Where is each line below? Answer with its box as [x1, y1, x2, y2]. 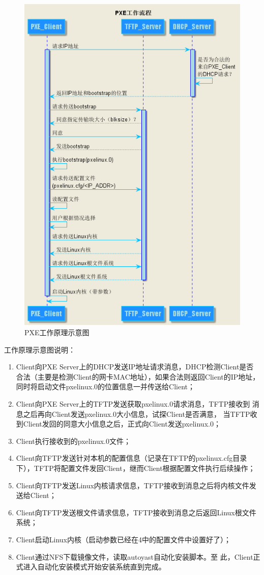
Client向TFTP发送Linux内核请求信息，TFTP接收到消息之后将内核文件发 [16, 480, 256, 490]
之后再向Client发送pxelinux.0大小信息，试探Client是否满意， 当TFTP [23, 408, 250, 419]
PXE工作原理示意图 [24, 327, 90, 338]
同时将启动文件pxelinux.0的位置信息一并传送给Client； [16, 381, 195, 392]
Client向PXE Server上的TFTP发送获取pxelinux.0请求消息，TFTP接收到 [16, 398, 250, 409]
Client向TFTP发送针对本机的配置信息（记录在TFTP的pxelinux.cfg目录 [16, 453, 247, 463]
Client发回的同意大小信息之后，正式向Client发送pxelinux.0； [23, 418, 221, 429]
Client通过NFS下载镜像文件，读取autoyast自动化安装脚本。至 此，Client [16, 551, 253, 562]
